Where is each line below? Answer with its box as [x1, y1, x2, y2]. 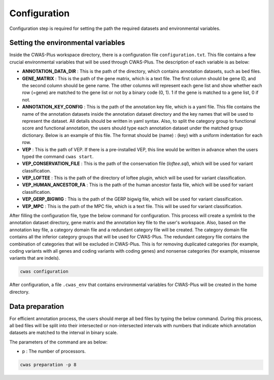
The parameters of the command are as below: [9, 339, 108, 345]
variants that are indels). [9, 255, 60, 261]
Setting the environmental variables [9, 39, 125, 47]
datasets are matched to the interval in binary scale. [9, 330, 118, 336]
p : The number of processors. [22, 348, 86, 355]
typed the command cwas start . [22, 153, 94, 159]
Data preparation [9, 302, 64, 310]
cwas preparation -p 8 [20, 362, 77, 368]
